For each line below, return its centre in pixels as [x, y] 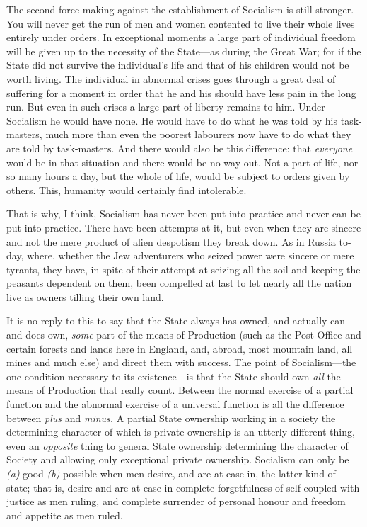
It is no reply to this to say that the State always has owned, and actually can [176, 321]
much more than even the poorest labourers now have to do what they [198, 134]
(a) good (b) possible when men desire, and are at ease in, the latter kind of [171, 473]
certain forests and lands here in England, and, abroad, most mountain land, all [180, 348]
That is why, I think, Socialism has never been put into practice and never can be [183, 214]
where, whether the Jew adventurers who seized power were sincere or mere [191, 255]
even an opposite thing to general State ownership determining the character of [177, 445]
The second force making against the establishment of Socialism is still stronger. [180, 9]
